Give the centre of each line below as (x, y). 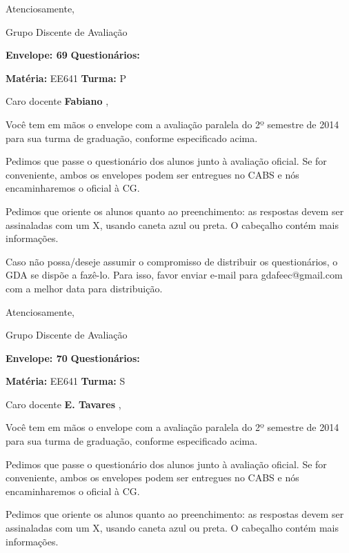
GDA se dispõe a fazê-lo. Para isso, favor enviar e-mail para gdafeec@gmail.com (174, 275)
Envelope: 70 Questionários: (73, 358)
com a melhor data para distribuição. (84, 288)
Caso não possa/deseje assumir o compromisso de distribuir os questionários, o (172, 261)
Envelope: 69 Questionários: (73, 55)
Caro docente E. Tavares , (63, 404)
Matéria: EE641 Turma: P (66, 78)
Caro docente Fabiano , (57, 101)
